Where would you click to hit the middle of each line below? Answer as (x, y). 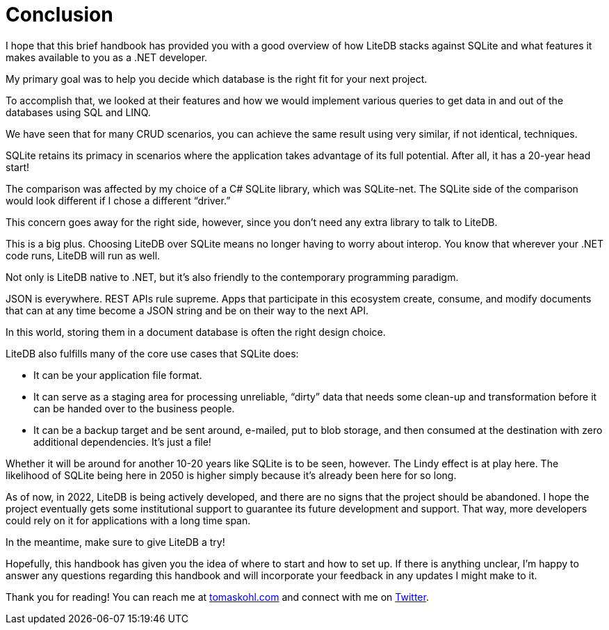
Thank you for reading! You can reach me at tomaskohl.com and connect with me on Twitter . (217, 597)
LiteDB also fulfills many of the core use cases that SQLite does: (152, 353)
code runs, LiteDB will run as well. (83, 255)
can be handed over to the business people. (134, 408)
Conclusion (59, 15)
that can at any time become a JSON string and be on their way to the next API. (187, 310)
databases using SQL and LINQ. (78, 112)
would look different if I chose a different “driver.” (118, 200)
